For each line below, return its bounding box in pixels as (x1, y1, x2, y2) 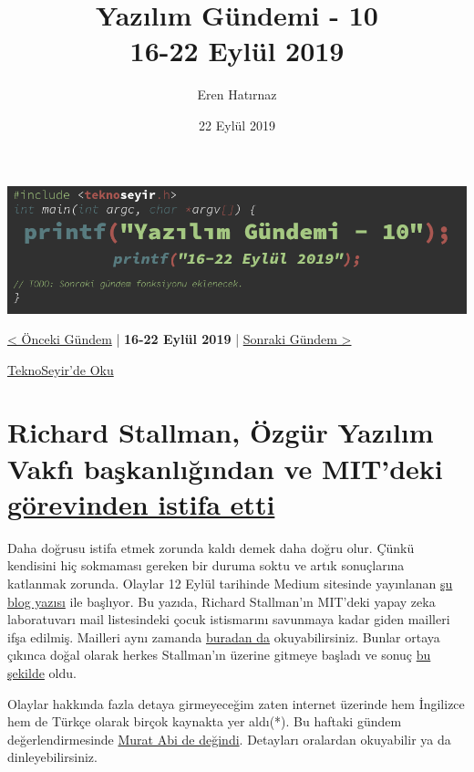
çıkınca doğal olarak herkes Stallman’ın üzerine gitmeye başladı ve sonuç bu (7, 645, 431, 664)
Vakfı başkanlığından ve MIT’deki (7, 449, 443, 486)
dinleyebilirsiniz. (7, 747, 98, 767)
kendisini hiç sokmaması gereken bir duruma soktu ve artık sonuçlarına (7, 556, 405, 575)
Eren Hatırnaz (197, 85, 277, 104)
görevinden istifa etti (7, 485, 275, 522)
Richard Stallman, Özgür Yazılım (7, 413, 434, 451)
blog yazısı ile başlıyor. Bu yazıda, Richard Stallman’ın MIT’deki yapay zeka (7, 591, 436, 610)
